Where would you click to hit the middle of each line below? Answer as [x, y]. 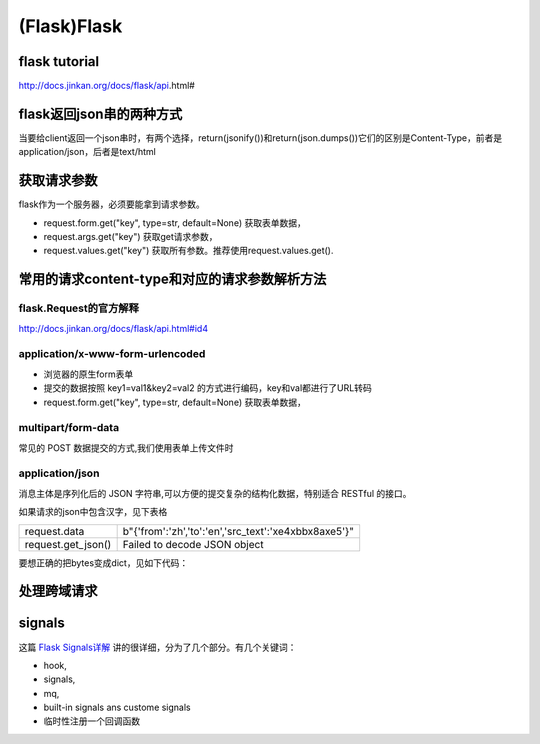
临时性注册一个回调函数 [91, 721]
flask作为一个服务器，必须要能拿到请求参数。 [111, 204]
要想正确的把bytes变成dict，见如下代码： [103, 562]
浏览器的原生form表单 [88, 374]
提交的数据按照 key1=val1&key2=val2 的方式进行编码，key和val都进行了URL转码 [207, 388]
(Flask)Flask [70, 26]
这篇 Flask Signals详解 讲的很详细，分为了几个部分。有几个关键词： [157, 647]
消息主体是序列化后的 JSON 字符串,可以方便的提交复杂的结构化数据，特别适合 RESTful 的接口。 [215, 493]
